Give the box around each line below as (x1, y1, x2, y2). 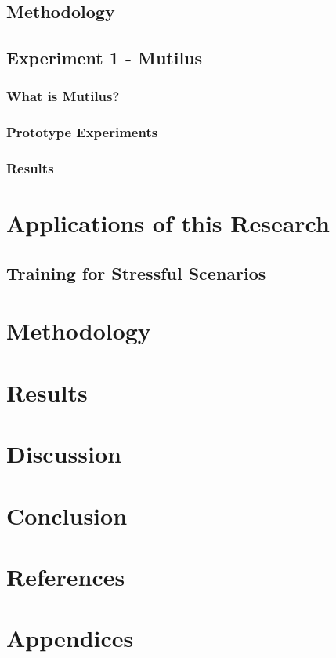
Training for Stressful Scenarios (6, 260, 266, 285)
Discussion (6, 438, 121, 470)
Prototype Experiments (6, 122, 158, 142)
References (6, 560, 125, 592)
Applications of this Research (6, 207, 330, 239)
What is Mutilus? (6, 86, 120, 106)
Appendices (6, 622, 134, 654)
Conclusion (6, 499, 128, 531)
